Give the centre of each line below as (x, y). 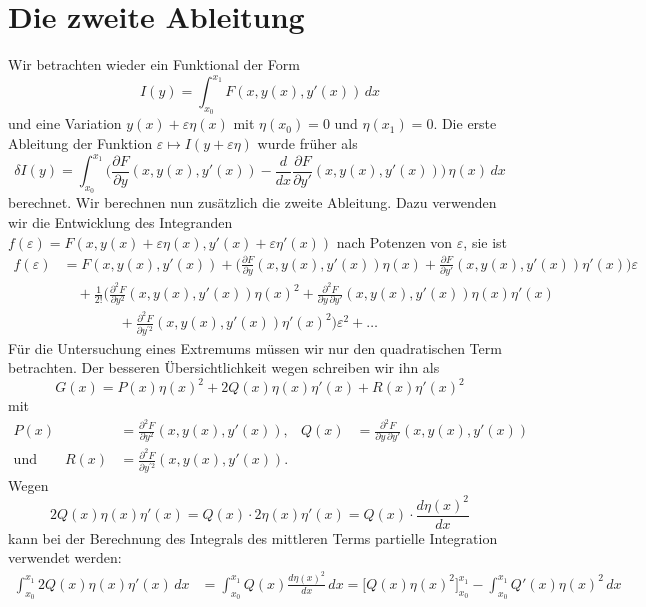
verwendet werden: (65, 557)
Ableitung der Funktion (80, 143)
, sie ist (485, 241)
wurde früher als (307, 143)
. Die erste (465, 123)
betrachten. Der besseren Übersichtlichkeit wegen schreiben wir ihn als (224, 367)
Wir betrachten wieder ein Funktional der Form (154, 64)
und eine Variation (65, 123)
